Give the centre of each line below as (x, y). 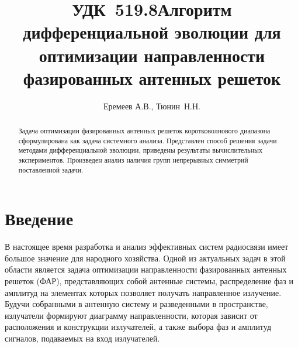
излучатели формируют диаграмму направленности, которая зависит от (131, 315)
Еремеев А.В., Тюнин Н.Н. (152, 106)
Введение (39, 218)
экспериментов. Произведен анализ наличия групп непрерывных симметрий (133, 160)
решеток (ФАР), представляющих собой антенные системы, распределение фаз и (149, 281)
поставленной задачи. (51, 169)
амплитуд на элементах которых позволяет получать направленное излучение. (143, 292)
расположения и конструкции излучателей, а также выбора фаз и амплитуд (138, 327)
